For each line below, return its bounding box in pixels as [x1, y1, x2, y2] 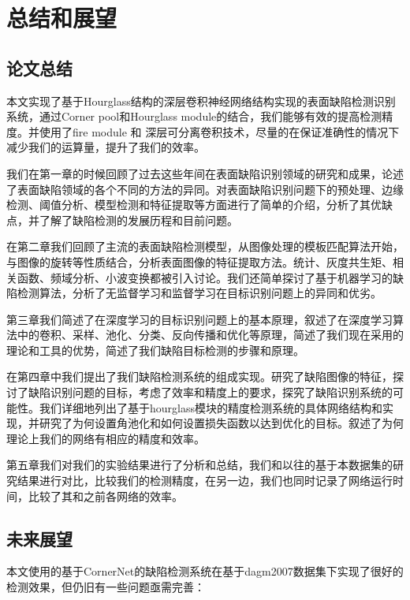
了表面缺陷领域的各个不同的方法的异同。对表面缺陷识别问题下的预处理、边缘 [6, 181, 404, 197]
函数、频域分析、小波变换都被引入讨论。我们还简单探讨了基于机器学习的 [17, 269, 393, 285]
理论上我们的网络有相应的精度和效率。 [6, 430, 205, 446]
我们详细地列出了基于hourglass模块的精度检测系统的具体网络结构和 [39, 399, 382, 416]
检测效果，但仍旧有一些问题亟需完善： [6, 579, 205, 595]
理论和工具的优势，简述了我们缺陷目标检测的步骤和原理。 [6, 341, 304, 358]
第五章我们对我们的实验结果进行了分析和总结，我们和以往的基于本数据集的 [6, 457, 393, 473]
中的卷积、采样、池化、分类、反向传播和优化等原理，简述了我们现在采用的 [17, 326, 404, 343]
